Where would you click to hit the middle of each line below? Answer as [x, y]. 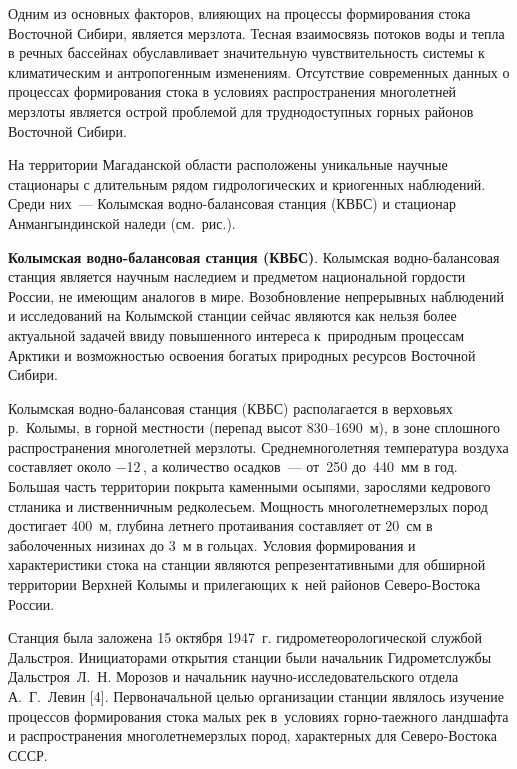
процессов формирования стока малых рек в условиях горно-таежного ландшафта [258, 715]
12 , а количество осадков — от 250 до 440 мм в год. [292, 466]
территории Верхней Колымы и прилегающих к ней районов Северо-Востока [244, 584]
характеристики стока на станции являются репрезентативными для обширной [247, 564]
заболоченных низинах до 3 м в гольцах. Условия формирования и [212, 544]
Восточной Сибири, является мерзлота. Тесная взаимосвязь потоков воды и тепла [256, 32]
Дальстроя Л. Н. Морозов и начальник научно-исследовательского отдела [233, 676]
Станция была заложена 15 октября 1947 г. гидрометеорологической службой [245, 637]
